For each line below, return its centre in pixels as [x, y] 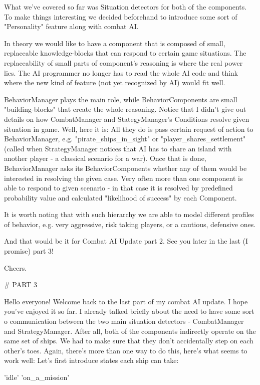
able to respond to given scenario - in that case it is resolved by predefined [118, 188]
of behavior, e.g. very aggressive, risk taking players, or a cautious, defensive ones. [130, 224]
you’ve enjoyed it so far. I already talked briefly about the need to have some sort [129, 311]
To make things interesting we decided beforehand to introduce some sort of [121, 16]
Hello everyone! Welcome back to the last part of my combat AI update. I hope [126, 301]
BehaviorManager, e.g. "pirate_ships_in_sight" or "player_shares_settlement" [125, 139]
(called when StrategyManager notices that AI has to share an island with [118, 148]
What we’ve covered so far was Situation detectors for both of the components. [125, 7]
